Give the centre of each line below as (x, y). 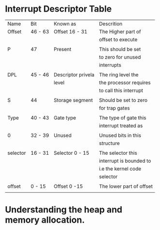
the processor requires (125, 82)
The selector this (118, 153)
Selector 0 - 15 (72, 153)
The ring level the (119, 75)
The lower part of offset (126, 186)
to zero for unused (120, 57)
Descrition (110, 24)
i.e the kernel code (120, 168)
